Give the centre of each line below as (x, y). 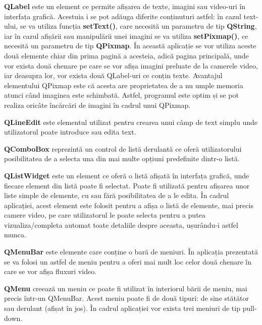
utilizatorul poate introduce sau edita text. (70, 132)
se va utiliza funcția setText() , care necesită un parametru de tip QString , (138, 26)
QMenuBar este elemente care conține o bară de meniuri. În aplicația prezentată (131, 252)
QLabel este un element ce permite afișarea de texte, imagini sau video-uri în (125, 6)
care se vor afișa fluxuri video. (50, 271)
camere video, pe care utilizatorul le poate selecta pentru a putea (105, 215)
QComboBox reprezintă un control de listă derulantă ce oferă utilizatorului (123, 148)
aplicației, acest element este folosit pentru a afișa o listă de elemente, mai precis (129, 205)
